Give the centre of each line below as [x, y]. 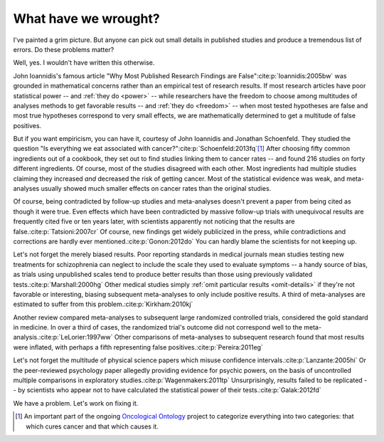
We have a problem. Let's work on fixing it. [76, 403]
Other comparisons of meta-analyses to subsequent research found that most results [239, 337]
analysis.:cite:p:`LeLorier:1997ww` [63, 337]
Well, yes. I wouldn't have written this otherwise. [84, 63]
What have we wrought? [86, 19]
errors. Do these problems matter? [64, 49]
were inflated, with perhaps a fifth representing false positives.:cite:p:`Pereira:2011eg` [138, 347]
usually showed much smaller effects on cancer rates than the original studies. [156, 189]
